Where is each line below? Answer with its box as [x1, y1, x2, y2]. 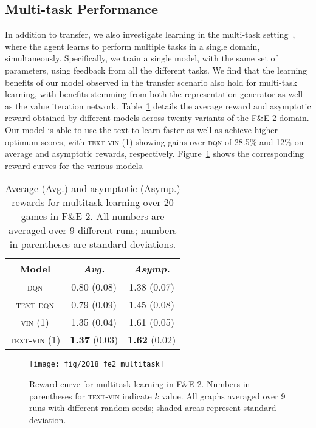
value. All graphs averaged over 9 [162, 389, 286, 402]
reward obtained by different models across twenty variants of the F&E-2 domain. [5, 111, 309, 124]
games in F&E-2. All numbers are [21, 209, 165, 224]
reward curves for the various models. [5, 159, 145, 171]
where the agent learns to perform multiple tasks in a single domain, [5, 40, 260, 52]
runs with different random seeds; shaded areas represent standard [29, 401, 276, 414]
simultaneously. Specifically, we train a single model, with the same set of [5, 52, 278, 64]
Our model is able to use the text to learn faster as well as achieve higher [5, 123, 278, 136]
